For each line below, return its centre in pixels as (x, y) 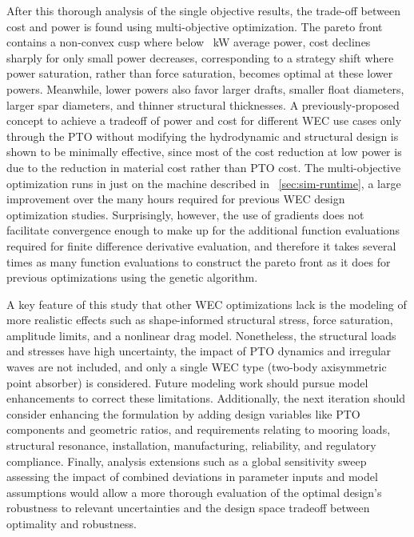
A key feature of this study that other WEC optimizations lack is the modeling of (207, 304)
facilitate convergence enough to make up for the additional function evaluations (203, 230)
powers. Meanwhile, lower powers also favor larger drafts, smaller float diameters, (205, 88)
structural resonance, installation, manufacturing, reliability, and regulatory (191, 445)
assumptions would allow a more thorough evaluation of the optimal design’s (194, 492)
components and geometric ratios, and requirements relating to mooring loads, (199, 429)
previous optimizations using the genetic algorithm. (132, 277)
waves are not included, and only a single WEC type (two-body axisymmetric (197, 367)
